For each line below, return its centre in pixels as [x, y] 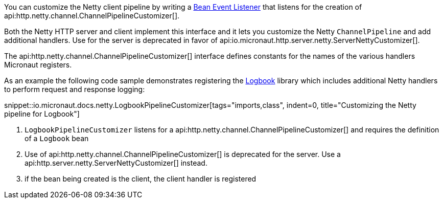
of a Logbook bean [57, 138]
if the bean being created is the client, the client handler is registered [141, 179]
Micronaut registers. [38, 65]
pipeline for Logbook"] [42, 114]
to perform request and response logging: [75, 89]
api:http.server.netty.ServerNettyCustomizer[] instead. [116, 163]
